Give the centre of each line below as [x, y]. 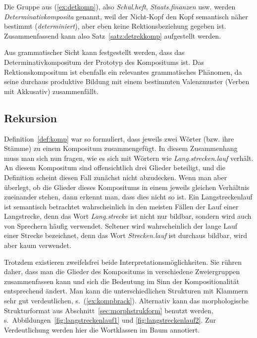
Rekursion [31, 118]
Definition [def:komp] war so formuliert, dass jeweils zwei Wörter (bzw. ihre [119, 138]
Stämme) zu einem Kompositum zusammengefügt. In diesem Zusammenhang [121, 148]
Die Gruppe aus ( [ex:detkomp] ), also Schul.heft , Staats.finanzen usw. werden [120, 6]
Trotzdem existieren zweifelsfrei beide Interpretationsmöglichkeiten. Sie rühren [123, 262]
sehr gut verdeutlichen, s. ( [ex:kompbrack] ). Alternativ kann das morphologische [126, 301]
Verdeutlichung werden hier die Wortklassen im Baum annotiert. [102, 329]
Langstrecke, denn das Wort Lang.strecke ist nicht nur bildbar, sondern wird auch [128, 216]
